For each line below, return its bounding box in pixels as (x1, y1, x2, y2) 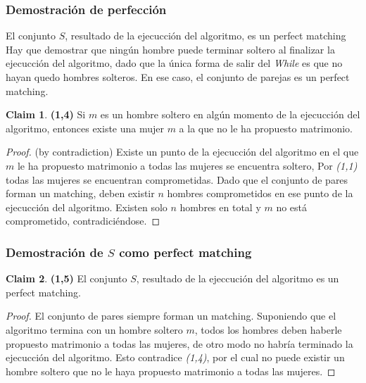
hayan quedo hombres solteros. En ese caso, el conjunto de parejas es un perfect (6, 70, 350, 84)
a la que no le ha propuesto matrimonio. (179, 120, 353, 135)
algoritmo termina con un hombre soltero (6, 322, 183, 337)
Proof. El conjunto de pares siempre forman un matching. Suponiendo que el (6, 308, 336, 323)
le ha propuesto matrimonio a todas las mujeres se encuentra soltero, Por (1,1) (17, 158, 358, 172)
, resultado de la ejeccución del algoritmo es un (136, 271, 339, 286)
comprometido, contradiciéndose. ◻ (6, 213, 160, 228)
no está (276, 199, 308, 214)
